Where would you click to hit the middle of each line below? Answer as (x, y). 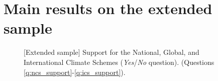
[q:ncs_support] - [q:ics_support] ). (75, 72)
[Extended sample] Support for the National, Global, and (112, 52)
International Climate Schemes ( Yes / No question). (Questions (119, 62)
